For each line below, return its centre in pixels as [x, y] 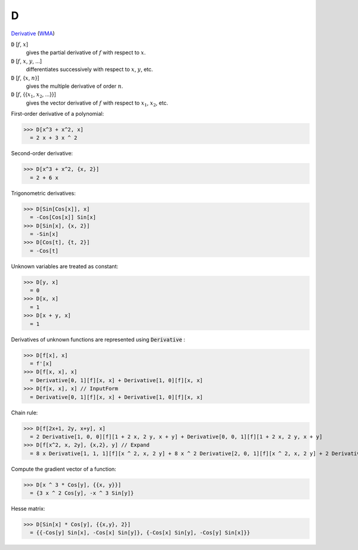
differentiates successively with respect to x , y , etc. [89, 69]
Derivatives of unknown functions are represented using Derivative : [98, 339]
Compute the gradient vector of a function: [64, 469]
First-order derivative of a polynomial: [58, 114]
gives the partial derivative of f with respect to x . [86, 53]
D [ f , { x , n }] [25, 78]
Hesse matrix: [28, 509]
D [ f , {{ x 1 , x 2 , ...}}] [34, 95]
